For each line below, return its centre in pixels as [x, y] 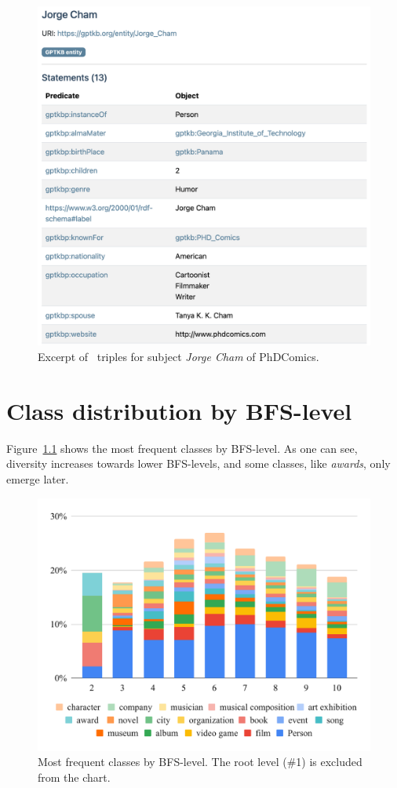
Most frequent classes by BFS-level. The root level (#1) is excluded [200, 762]
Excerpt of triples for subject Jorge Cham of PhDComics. [178, 357]
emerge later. [38, 478]
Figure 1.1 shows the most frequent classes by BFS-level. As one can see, [182, 448]
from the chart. [74, 777]
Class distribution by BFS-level [179, 410]
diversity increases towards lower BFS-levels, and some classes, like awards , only [198, 463]
